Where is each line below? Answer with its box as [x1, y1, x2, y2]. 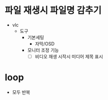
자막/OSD [35, 40, 55, 46]
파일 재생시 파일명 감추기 [5, 5, 102, 16]
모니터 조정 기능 [27, 47, 59, 53]
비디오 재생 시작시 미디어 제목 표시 [35, 53, 103, 59]
